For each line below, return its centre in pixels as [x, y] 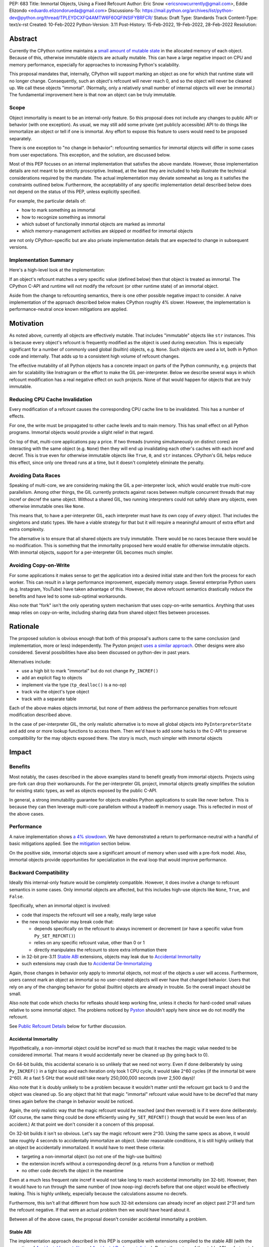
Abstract [23, 39]
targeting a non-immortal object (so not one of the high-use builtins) [92, 1157]
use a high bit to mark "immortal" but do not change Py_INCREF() [90, 671]
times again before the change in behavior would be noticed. [71, 1101]
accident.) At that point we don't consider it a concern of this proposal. [82, 1124]
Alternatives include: [30, 661]
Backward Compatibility [39, 872]
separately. [21, 138]
